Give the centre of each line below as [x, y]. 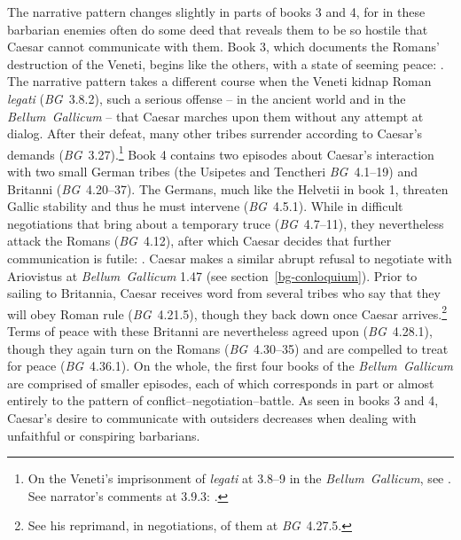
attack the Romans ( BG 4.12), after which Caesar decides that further [199, 241]
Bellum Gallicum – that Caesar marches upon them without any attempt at [215, 116]
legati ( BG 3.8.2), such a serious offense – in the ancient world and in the [207, 98]
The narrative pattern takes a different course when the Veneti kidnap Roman [219, 81]
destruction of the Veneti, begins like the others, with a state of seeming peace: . [226, 63]
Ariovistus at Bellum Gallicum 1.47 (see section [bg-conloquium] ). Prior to [212, 275]
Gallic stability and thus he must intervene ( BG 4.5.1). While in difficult [205, 206]
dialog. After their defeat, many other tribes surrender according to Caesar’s [215, 133]
